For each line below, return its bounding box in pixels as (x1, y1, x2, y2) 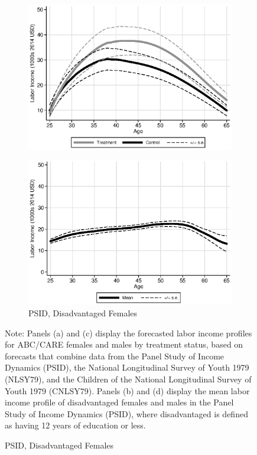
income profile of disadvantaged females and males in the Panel (5, 396, 234, 408)
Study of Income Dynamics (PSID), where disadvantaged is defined (5, 407, 248, 420)
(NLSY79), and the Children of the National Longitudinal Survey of (5, 372, 252, 385)
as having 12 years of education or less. (5, 419, 146, 431)
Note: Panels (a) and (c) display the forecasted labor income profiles (5, 326, 252, 339)
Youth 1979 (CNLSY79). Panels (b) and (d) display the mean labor (5, 384, 250, 397)
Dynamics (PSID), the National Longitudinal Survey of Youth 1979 (5, 361, 249, 374)
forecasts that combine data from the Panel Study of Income (5, 349, 225, 362)
